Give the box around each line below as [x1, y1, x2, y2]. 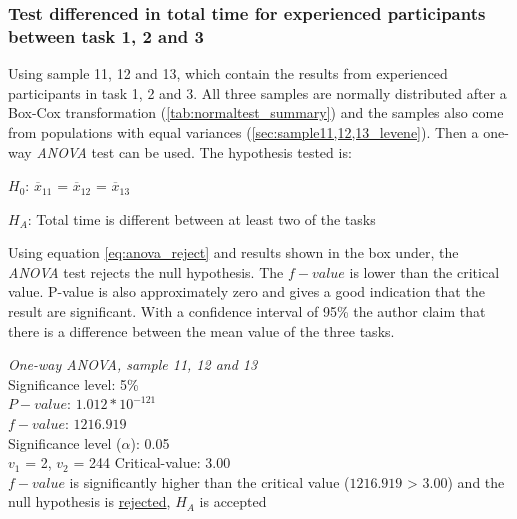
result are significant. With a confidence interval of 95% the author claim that [8, 301, 486, 322]
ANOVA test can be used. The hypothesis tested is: [36, 141, 352, 162]
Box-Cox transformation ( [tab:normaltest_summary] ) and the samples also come [8, 102, 504, 123]
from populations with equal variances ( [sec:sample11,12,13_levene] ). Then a [8, 121, 479, 142]
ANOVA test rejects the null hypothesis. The [8, 261, 284, 282]
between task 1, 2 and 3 [8, 23, 204, 48]
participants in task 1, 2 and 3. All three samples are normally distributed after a [8, 82, 507, 103]
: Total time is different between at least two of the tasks [27, 208, 376, 229]
